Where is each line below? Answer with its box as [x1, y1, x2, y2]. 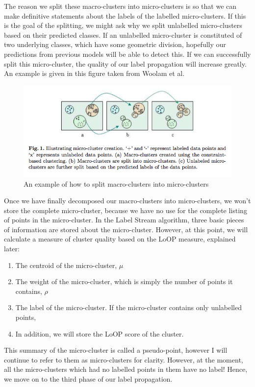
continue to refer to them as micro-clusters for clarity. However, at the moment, [4, 354, 243, 364]
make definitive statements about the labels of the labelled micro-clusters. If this [4, 10, 246, 21]
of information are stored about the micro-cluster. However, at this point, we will [4, 224, 248, 234]
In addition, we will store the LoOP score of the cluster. [15, 328, 184, 339]
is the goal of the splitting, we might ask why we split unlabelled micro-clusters [4, 20, 242, 30]
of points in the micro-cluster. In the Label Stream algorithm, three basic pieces [4, 215, 244, 225]
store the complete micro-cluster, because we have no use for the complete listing [4, 205, 247, 215]
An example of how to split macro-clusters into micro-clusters [24, 179, 209, 189]
